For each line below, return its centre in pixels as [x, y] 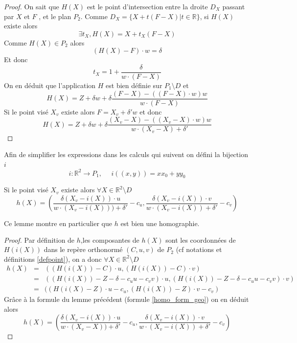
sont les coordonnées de [201, 240]
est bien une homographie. [160, 223]
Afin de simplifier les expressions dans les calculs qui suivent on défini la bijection [126, 154]
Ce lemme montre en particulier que [58, 223]
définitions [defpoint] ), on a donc [53, 259]
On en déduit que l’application [50, 85]
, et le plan [55, 16]
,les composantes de [110, 240]
